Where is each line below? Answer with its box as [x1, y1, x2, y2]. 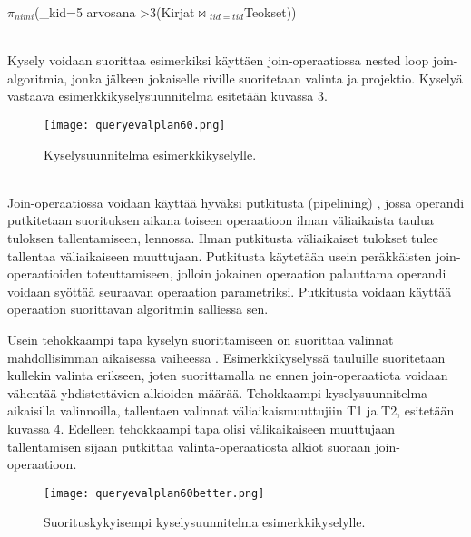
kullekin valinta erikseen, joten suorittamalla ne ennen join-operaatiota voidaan [7, 366, 448, 385]
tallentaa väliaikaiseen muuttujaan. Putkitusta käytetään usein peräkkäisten [7, 246, 432, 265]
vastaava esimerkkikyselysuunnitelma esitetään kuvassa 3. [7, 86, 328, 105]
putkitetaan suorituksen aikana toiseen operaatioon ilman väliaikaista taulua [7, 210, 434, 229]
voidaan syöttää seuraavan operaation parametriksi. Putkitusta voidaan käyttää [7, 281, 452, 300]
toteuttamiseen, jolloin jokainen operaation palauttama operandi [86, 264, 446, 283]
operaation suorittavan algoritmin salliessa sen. [7, 299, 269, 318]
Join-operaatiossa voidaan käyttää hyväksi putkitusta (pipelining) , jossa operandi [7, 192, 465, 211]
